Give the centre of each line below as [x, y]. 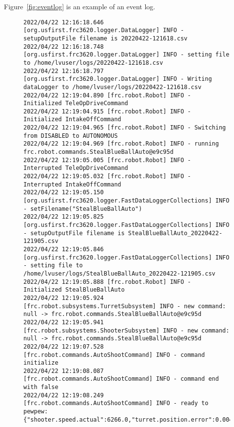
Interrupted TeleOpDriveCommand [76, 168]
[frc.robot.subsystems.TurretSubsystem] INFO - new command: [125, 306]
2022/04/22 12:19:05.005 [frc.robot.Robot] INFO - [107, 160]
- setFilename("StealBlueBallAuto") [83, 209]
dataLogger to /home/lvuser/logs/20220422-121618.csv [113, 87]
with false [41, 387]
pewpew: [36, 412]
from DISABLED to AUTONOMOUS [71, 136]
